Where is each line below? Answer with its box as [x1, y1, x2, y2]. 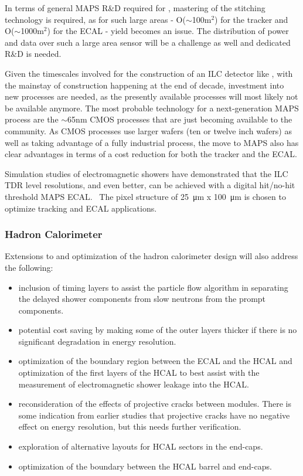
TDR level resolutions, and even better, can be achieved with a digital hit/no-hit [5, 179, 295, 191]
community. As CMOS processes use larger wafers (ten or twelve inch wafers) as [5, 124, 292, 137]
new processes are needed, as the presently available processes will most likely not [5, 90, 298, 103]
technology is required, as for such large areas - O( [5, 13, 186, 25]
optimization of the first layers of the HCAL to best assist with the [18, 366, 260, 379]
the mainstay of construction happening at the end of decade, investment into [5, 79, 284, 91]
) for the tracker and [215, 13, 288, 25]
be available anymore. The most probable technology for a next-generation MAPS [5, 101, 299, 114]
